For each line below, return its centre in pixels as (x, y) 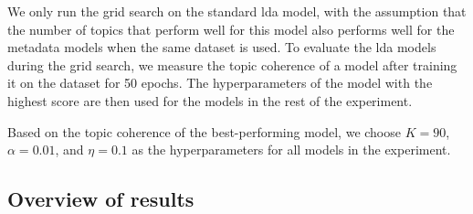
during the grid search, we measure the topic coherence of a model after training (232, 64)
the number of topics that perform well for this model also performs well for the (231, 29)
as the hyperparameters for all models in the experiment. (291, 150)
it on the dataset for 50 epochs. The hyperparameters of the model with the (220, 83)
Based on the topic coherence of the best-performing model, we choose (204, 131)
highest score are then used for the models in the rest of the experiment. (210, 100)
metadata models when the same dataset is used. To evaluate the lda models (222, 47)
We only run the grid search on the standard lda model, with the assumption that (237, 11)
